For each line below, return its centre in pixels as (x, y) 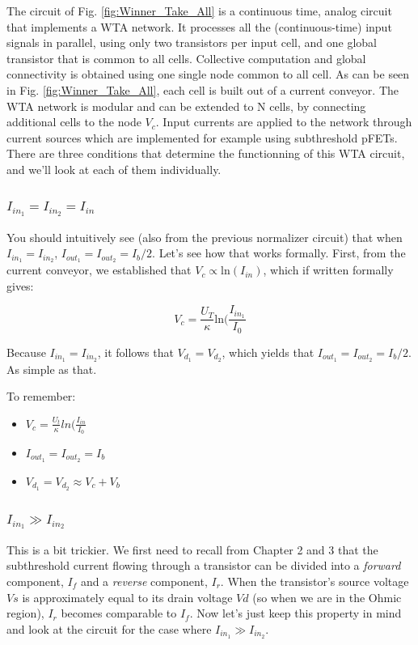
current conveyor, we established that (99, 270)
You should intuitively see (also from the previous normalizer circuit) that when (205, 237)
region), (25, 613)
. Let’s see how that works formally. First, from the (279, 253)
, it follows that (135, 352)
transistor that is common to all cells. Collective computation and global (186, 58)
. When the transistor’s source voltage (315, 581)
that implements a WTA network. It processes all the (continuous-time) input (199, 26)
